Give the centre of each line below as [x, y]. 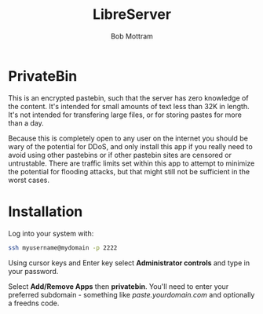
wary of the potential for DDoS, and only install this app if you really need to [130, 146]
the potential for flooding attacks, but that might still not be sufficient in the [129, 171]
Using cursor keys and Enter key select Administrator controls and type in [129, 263]
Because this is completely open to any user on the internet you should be [128, 138]
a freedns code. [34, 303]
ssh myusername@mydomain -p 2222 [63, 248]
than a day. [26, 122]
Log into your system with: [51, 233]
